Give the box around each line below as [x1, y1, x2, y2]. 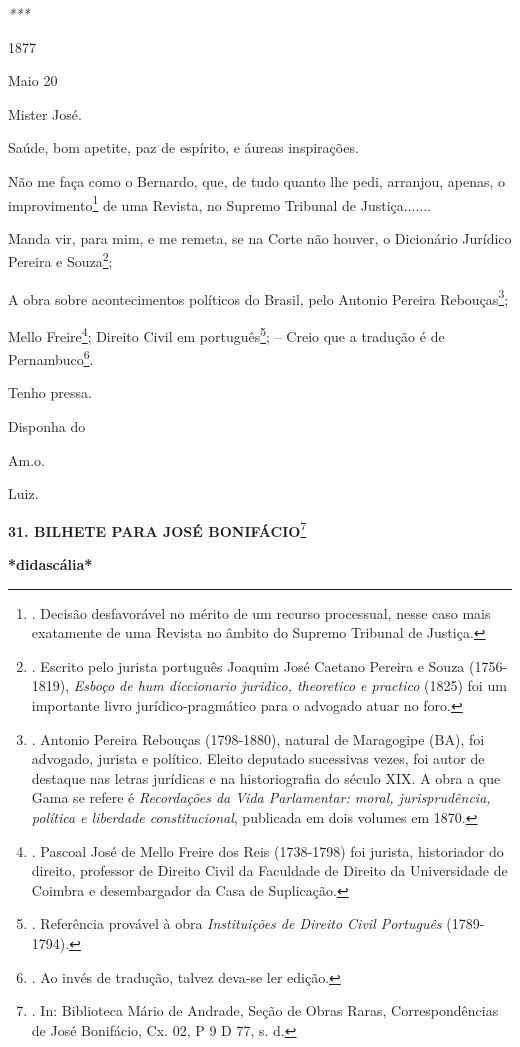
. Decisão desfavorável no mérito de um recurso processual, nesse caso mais [31, 602, 491, 623]
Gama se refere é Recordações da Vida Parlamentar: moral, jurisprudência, [31, 787, 491, 808]
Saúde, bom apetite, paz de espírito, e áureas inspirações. [8, 137, 359, 158]
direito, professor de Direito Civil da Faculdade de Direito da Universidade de [31, 860, 508, 881]
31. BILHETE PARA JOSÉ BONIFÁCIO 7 [8, 517, 307, 541]
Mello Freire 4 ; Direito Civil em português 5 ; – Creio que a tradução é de [8, 322, 445, 346]
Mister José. [8, 103, 82, 124]
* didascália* [8, 554, 93, 575]
